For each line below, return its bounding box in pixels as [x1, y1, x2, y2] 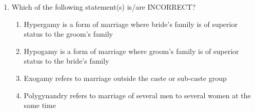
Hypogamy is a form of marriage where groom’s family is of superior [24, 45, 239, 56]
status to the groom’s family [24, 29, 113, 39]
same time [24, 100, 56, 110]
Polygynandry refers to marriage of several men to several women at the [24, 90, 251, 100]
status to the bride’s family [24, 55, 109, 66]
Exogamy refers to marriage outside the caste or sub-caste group [24, 72, 227, 83]
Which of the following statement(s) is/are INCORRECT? [11, 2, 196, 12]
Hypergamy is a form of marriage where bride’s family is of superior [24, 18, 238, 29]
